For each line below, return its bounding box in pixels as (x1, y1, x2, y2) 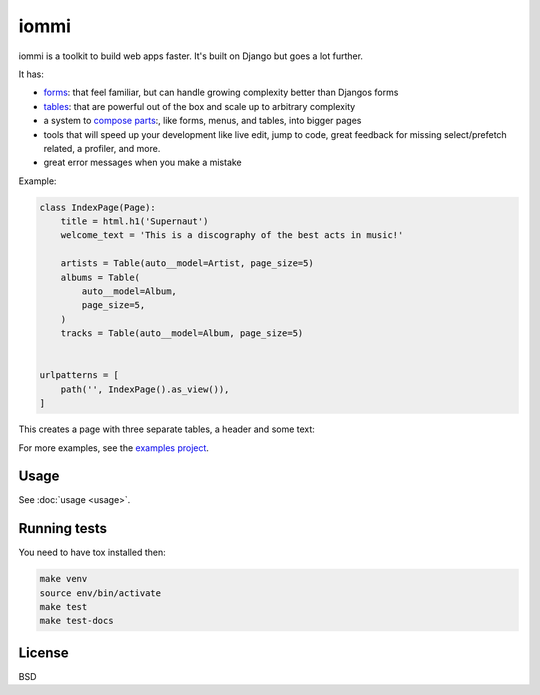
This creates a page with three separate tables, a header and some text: (18, 423, 315, 435)
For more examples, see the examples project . (18, 441, 210, 454)
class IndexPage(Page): (39, 201, 157, 213)
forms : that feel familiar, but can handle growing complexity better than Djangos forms (43, 86, 399, 99)
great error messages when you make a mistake (43, 156, 242, 169)
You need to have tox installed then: (18, 546, 166, 559)
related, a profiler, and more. (43, 142, 161, 154)
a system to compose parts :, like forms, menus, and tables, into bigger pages (43, 115, 362, 127)
